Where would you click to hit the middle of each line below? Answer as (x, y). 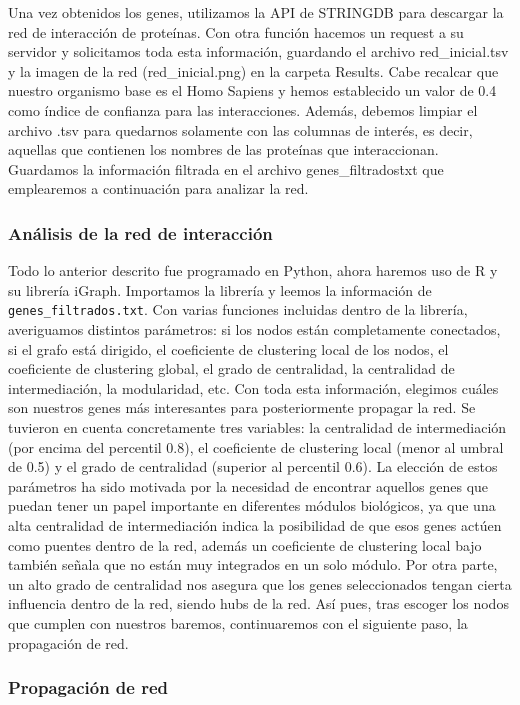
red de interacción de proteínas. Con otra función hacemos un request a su (236, 31)
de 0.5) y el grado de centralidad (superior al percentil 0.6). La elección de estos (253, 466)
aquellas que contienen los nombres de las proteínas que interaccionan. (223, 149)
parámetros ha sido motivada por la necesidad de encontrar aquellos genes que (248, 485)
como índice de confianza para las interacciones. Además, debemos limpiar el (243, 109)
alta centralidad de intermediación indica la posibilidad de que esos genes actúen (255, 524)
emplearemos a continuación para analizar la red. (158, 188)
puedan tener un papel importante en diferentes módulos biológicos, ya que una (252, 505)
